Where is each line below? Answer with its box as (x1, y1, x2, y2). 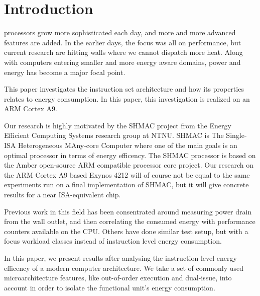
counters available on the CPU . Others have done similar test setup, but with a (4, 226, 248, 236)
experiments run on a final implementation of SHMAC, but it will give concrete (4, 179, 249, 190)
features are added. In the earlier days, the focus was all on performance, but (4, 37, 241, 47)
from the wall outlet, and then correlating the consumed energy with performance (4, 216, 255, 227)
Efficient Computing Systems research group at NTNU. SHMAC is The (4, 130, 224, 140)
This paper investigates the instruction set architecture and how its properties (4, 84, 244, 94)
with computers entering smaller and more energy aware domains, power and (4, 56, 241, 67)
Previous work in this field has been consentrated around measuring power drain (4, 206, 252, 216)
